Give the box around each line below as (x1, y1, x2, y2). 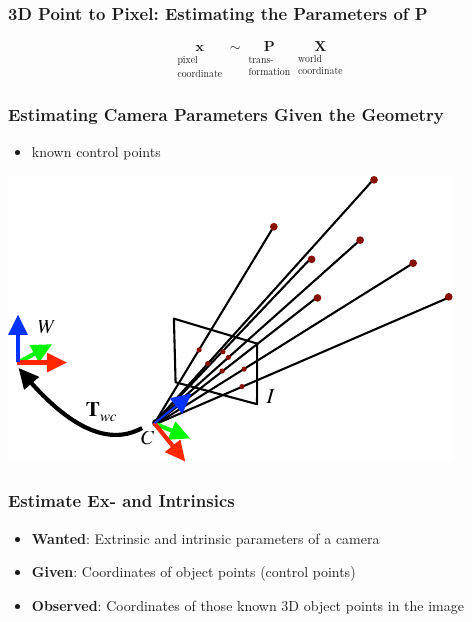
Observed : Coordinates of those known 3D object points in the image (31, 594, 465, 615)
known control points (31, 141, 161, 162)
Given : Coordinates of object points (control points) (31, 561, 356, 582)
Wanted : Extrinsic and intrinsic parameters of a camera (31, 527, 380, 548)
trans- (248, 55, 274, 65)
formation (248, 67, 291, 78)
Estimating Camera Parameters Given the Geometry (8, 101, 444, 126)
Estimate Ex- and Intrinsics (8, 488, 235, 513)
